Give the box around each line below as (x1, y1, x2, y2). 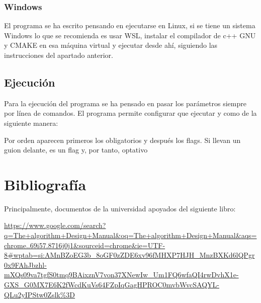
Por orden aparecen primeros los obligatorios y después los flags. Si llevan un (4, 134, 241, 145)
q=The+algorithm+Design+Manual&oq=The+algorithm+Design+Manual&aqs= (4, 230, 257, 241)
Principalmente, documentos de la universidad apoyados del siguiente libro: (4, 203, 236, 213)
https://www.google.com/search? (4, 220, 106, 231)
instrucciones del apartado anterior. (4, 50, 113, 60)
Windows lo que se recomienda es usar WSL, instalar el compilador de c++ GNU (4, 30, 256, 40)
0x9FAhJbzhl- (4, 259, 47, 270)
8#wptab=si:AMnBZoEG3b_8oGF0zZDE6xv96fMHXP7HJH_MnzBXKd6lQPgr (4, 250, 255, 260)
